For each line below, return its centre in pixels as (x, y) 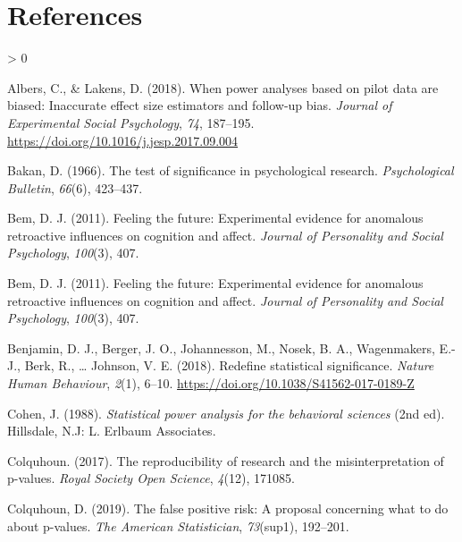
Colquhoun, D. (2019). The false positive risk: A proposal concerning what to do (228, 508)
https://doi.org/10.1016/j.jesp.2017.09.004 (123, 140)
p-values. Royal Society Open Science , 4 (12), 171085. (151, 478)
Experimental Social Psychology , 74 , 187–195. (131, 122)
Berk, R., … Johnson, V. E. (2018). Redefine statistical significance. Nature (229, 365)
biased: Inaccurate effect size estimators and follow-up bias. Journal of (200, 105)
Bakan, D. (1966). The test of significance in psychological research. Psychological (231, 170)
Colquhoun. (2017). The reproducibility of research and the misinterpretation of (226, 460)
